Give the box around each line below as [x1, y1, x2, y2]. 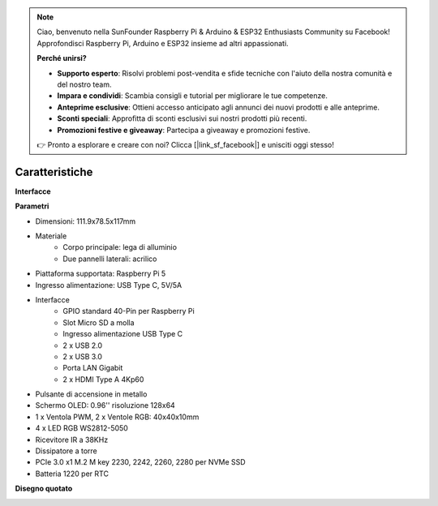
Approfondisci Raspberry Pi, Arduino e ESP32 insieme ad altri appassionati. [36, 38, 289, 48]
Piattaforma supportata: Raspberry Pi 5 [35, 268, 166, 279]
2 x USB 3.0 [62, 351, 103, 361]
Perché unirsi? [36, 54, 87, 63]
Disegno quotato [15, 483, 73, 494]
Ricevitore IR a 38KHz [35, 435, 109, 444]
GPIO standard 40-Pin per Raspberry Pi [62, 307, 195, 316]
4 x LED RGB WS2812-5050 [35, 423, 129, 433]
